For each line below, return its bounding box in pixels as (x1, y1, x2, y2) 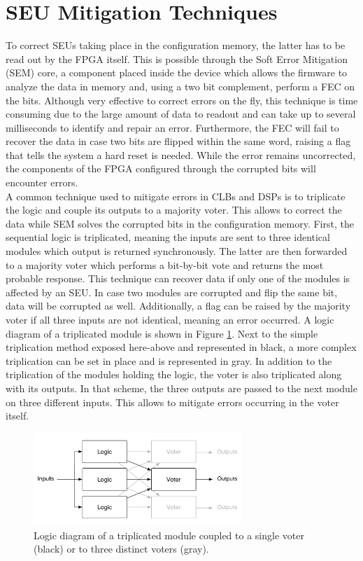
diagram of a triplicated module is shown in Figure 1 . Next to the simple (6, 326, 318, 340)
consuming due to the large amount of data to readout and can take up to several (6, 106, 356, 121)
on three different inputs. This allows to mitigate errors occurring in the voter (6, 394, 339, 409)
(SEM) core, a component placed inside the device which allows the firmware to (6, 65, 348, 80)
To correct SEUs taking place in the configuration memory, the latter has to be (6, 38, 346, 53)
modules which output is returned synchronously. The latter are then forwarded (6, 244, 348, 258)
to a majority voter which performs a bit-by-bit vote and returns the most (6, 257, 324, 272)
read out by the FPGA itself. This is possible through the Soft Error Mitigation (6, 51, 348, 66)
